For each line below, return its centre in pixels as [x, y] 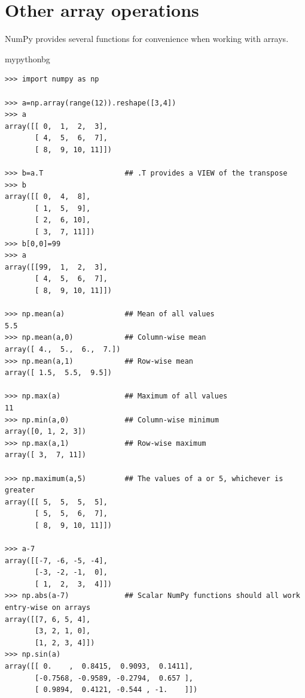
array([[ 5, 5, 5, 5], [56, 502]
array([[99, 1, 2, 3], [56, 267]
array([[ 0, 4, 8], [48, 197]
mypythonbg [28, 58]
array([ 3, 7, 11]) [46, 455]
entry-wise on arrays [48, 608]
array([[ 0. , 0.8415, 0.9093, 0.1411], [99, 666]
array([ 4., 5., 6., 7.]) [63, 349]
